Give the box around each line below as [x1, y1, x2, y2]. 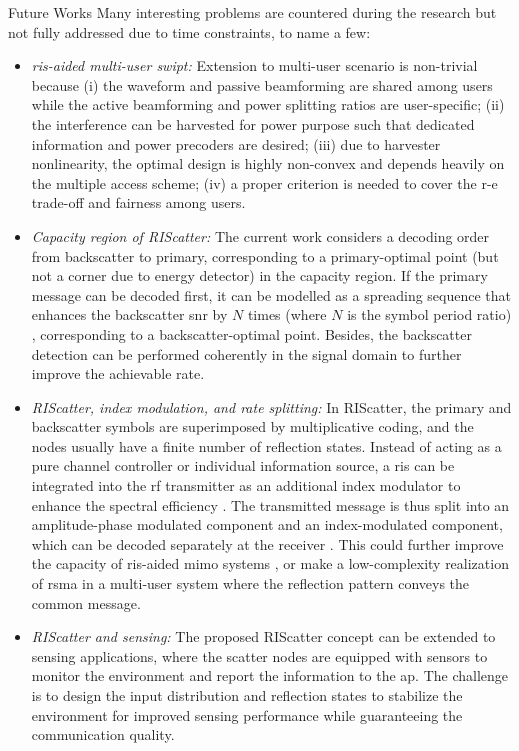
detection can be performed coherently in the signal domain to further [31, 343, 462, 364]
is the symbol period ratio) [347, 304, 512, 325]
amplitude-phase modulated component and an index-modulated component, [31, 514, 503, 535]
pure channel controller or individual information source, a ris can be [31, 455, 455, 476]
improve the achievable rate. [31, 363, 205, 384]
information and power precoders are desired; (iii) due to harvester [31, 133, 441, 154]
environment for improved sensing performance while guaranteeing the [31, 704, 463, 725]
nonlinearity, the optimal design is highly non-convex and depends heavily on [31, 153, 505, 174]
